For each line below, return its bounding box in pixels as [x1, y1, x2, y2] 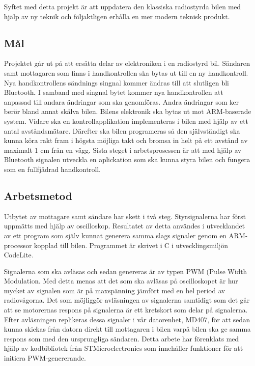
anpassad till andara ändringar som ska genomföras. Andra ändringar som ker [4, 96, 239, 107]
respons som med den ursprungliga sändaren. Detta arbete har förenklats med [4, 333, 239, 343]
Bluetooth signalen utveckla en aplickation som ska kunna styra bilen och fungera [4, 154, 251, 165]
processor [4, 240, 32, 250]
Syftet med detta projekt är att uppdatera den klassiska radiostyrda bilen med [4, 1, 241, 11]
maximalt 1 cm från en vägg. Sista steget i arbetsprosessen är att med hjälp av [4, 144, 242, 155]
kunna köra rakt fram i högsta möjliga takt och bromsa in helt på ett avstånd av [4, 135, 248, 145]
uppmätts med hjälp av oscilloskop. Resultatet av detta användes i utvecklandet [4, 221, 245, 231]
